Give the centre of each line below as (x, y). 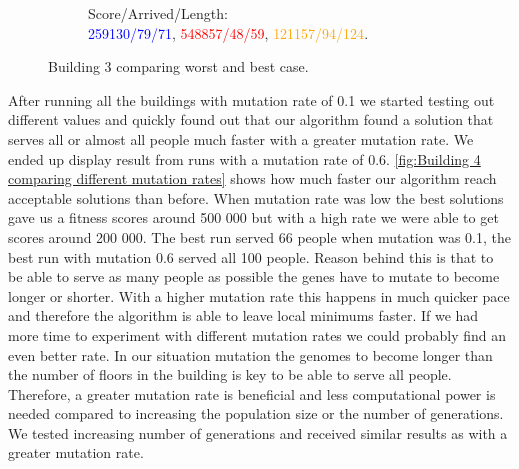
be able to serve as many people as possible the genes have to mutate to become (254, 276)
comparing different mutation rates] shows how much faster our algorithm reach (252, 178)
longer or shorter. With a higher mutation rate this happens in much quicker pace (259, 295)
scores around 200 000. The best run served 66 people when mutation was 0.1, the (259, 236)
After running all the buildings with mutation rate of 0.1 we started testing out (251, 99)
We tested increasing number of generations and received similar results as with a (258, 432)
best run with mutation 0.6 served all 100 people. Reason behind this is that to (251, 256)
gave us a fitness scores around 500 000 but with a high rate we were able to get (253, 217)
